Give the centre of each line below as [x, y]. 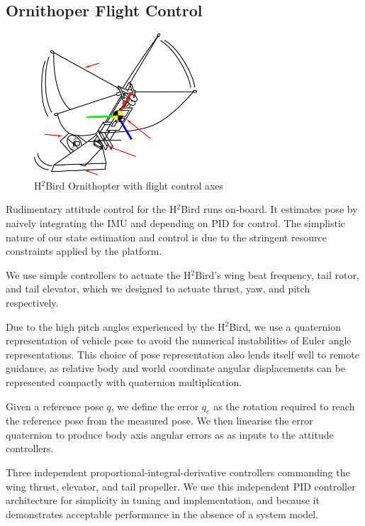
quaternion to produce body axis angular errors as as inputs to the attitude [170, 434]
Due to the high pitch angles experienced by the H [116, 326]
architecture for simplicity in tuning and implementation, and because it [163, 500]
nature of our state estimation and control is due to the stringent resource [166, 237]
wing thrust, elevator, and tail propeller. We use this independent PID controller [181, 486]
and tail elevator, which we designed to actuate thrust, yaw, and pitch [158, 289]
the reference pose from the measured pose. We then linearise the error [159, 421]
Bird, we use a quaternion [285, 326]
